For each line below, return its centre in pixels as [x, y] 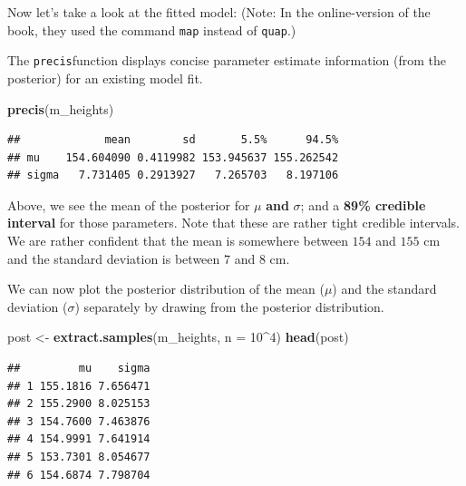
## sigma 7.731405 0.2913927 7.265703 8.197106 [173, 175]
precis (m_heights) [61, 108]
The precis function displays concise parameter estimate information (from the [227, 60]
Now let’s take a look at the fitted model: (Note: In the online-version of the [219, 12]
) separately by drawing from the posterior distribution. [229, 306]
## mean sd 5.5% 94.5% [173, 140]
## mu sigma [79, 369]
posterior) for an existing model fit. [105, 78]
